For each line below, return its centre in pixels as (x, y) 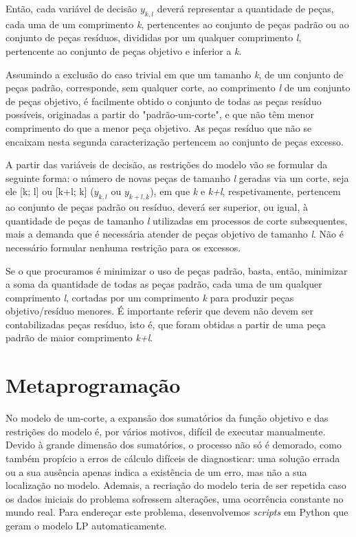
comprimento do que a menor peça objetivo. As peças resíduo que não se (159, 127)
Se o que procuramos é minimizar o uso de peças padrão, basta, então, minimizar (177, 270)
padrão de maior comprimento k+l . (79, 338)
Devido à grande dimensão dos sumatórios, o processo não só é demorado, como (174, 445)
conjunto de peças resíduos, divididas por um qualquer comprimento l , (154, 37)
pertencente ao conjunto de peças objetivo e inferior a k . (124, 50)
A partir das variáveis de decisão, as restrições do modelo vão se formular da (167, 164)
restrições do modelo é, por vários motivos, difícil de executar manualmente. (166, 431)
